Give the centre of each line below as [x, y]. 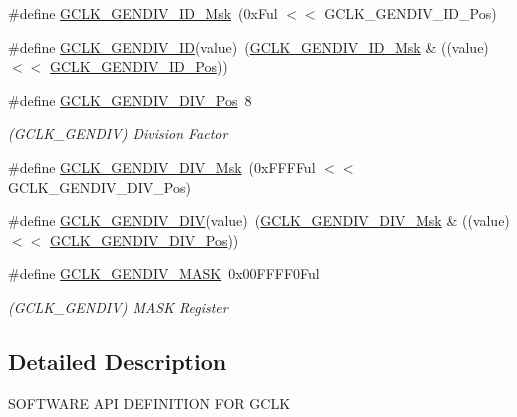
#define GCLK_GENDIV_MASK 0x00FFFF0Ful [164, 273]
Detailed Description [117, 360]
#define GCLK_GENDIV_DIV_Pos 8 [130, 99]
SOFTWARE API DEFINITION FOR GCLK [149, 402]
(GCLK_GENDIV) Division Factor [118, 133]
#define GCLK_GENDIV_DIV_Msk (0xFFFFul [162, 166]
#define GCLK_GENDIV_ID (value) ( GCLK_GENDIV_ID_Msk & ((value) [248, 46]
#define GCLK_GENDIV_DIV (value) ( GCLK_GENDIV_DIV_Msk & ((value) [259, 220]
